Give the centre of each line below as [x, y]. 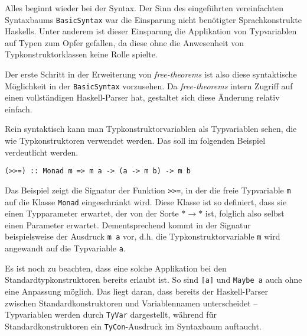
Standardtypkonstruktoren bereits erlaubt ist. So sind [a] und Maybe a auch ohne [153, 280]
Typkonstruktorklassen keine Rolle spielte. [81, 54]
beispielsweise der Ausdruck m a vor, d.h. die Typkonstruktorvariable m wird [143, 236]
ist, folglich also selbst [245, 213]
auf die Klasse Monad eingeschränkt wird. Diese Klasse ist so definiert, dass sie [146, 201]
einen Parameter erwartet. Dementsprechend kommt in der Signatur [128, 224]
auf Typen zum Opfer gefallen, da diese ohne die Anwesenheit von [125, 42]
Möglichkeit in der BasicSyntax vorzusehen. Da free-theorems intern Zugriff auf [149, 85]
